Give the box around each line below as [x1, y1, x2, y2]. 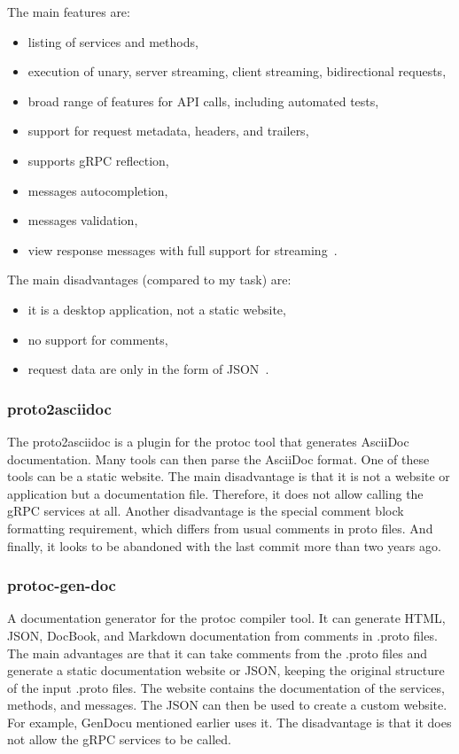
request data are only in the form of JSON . [27, 360, 269, 378]
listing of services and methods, [27, 32, 198, 51]
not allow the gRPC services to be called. [7, 730, 231, 749]
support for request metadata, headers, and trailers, [27, 121, 309, 140]
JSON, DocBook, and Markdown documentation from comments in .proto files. [7, 626, 438, 644]
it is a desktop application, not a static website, [27, 299, 286, 318]
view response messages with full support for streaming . [27, 240, 338, 259]
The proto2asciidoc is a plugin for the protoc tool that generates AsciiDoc [7, 431, 409, 450]
